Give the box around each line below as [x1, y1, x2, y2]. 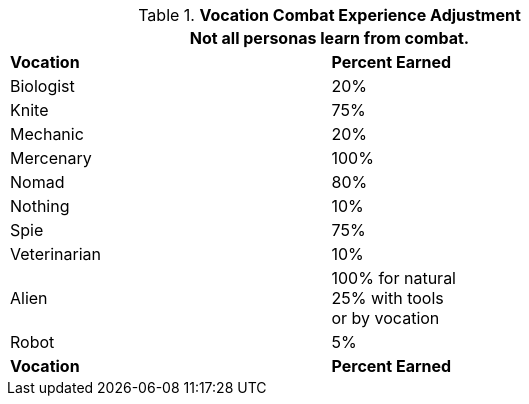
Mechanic [10, 124, 84, 144]
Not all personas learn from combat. [189, 28, 470, 48]
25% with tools [331, 288, 444, 308]
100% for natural [331, 268, 456, 288]
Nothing [10, 196, 70, 216]
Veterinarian [10, 244, 101, 264]
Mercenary [10, 148, 92, 168]
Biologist [10, 76, 75, 96]
